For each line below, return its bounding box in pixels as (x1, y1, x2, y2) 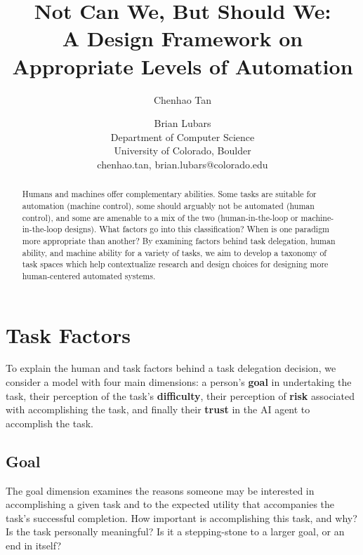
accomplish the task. (6, 415, 93, 430)
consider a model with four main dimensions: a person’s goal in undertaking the (6, 375, 352, 389)
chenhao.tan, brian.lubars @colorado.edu (97, 156, 268, 171)
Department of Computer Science (110, 129, 255, 144)
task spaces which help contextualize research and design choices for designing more (22, 258, 329, 270)
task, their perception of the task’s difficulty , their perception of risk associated (6, 388, 355, 403)
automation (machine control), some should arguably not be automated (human (22, 199, 315, 211)
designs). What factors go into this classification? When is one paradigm (65, 223, 329, 235)
